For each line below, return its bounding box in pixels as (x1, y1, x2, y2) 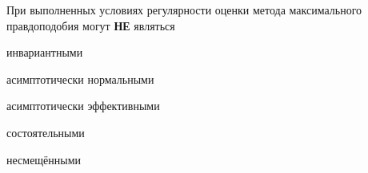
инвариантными (6, 44, 83, 61)
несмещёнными (6, 151, 82, 167)
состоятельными (6, 124, 85, 140)
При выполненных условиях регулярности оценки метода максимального (6, 2, 362, 18)
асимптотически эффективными (6, 97, 160, 114)
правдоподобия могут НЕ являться (6, 17, 175, 33)
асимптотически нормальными (6, 70, 154, 87)
